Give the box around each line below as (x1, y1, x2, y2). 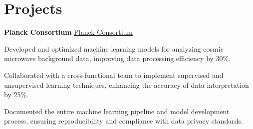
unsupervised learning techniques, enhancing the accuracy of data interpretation (4, 79, 249, 90)
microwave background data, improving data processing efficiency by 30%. (4, 53, 231, 64)
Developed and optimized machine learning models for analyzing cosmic (4, 43, 224, 54)
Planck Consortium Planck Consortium (4, 27, 133, 37)
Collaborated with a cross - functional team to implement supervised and (4, 69, 224, 80)
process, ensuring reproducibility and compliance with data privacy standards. (4, 116, 244, 126)
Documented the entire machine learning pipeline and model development (4, 106, 230, 116)
